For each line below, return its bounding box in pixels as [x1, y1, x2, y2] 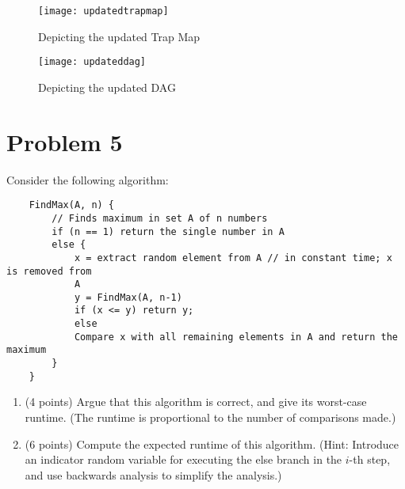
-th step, [349, 451, 391, 468]
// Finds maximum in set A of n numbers [52, 212, 268, 224]
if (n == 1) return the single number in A [52, 226, 285, 237]
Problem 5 [6, 125, 123, 157]
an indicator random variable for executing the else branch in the [25, 451, 342, 468]
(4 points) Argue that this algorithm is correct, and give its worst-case [25, 393, 367, 410]
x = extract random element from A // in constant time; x [74, 252, 392, 263]
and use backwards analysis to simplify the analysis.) [25, 466, 282, 483]
